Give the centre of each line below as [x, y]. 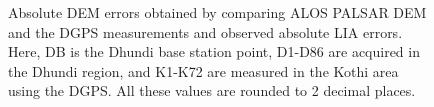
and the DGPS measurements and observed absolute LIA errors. [205, 31]
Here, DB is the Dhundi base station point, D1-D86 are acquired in [214, 51]
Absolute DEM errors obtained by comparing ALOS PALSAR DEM [217, 12]
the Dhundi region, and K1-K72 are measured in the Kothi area [203, 70]
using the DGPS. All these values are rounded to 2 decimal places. [212, 90]
